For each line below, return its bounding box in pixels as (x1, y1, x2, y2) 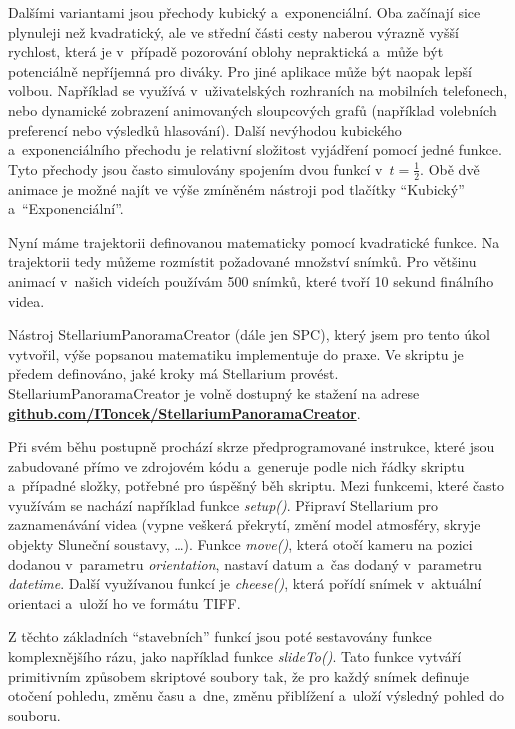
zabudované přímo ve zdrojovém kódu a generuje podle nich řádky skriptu (8, 455, 465, 476)
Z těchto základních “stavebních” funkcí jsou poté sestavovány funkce (8, 626, 432, 647)
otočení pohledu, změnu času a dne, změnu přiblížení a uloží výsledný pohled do (8, 685, 505, 706)
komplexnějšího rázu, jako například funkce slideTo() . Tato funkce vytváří (8, 646, 462, 667)
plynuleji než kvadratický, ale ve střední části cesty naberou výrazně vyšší (8, 21, 459, 42)
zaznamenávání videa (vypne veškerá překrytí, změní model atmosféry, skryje (8, 514, 481, 535)
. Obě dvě (420, 158, 480, 179)
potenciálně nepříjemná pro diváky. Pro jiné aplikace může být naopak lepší (8, 60, 472, 81)
